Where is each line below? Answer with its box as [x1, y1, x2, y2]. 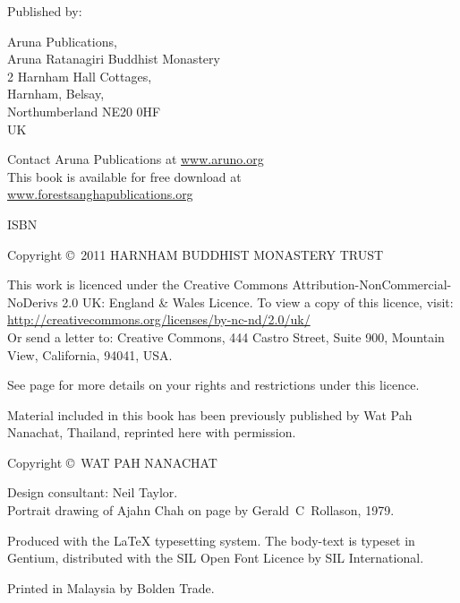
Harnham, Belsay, [7, 84, 105, 103]
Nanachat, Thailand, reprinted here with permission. [7, 423, 296, 442]
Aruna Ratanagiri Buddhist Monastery [7, 49, 220, 68]
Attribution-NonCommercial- [292, 275, 452, 294]
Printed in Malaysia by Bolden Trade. [7, 578, 215, 597]
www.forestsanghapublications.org [7, 185, 193, 203]
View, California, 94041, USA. [7, 345, 173, 364]
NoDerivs [7, 292, 58, 311]
